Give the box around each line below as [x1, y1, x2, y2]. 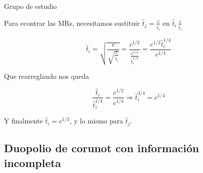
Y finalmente [4, 115, 43, 126]
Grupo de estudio [4, 1, 57, 11]
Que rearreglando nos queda [4, 71, 89, 81]
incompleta [4, 155, 61, 170]
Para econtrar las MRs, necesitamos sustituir [4, 17, 140, 28]
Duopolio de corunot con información [4, 140, 199, 156]
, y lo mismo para [69, 115, 123, 126]
